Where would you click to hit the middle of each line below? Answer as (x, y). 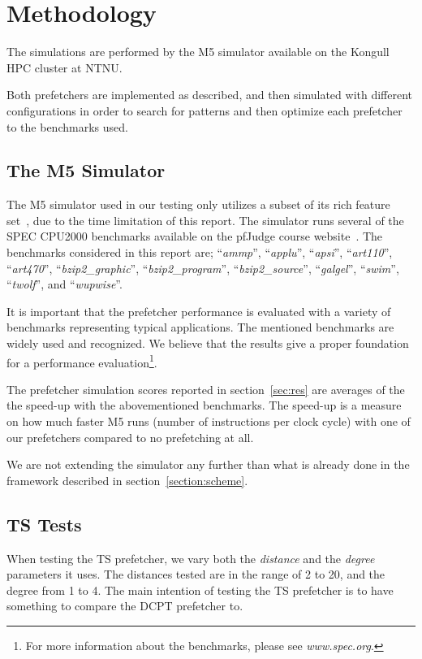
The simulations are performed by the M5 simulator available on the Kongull (198, 52)
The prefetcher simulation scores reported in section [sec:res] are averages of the (206, 389)
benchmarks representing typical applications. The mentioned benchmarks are (200, 327)
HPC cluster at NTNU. (65, 67)
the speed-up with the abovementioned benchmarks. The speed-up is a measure (204, 405)
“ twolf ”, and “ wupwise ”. (65, 284)
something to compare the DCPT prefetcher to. (125, 606)
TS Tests (44, 524)
